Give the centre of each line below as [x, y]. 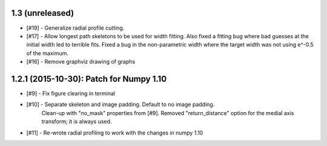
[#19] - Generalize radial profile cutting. [75, 28]
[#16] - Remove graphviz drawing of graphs [81, 62]
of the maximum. [48, 53]
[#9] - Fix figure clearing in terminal [71, 93]
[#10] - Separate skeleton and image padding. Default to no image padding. [121, 105]
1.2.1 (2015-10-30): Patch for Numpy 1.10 [89, 79]
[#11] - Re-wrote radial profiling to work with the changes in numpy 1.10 [115, 133]
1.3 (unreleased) [43, 13]
